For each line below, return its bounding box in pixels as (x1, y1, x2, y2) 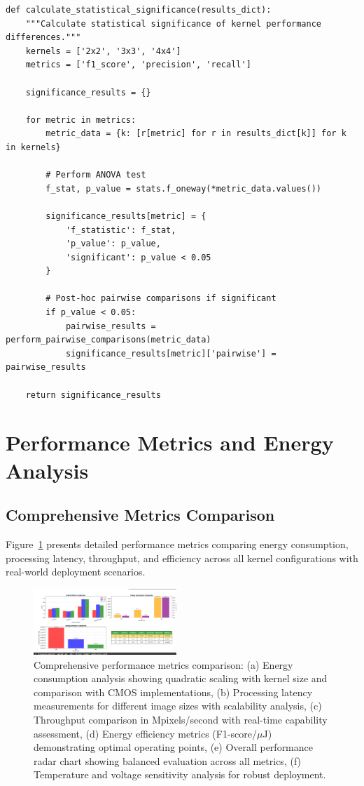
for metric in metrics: (25, 114, 136, 125)
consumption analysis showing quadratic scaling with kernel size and (34, 671, 328, 686)
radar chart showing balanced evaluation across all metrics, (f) (34, 753, 302, 768)
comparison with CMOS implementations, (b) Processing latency (34, 684, 313, 699)
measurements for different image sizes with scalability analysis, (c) (34, 698, 322, 713)
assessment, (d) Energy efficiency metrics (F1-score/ (34, 726, 258, 740)
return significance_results (25, 389, 161, 400)
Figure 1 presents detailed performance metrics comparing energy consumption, (6, 536, 349, 551)
